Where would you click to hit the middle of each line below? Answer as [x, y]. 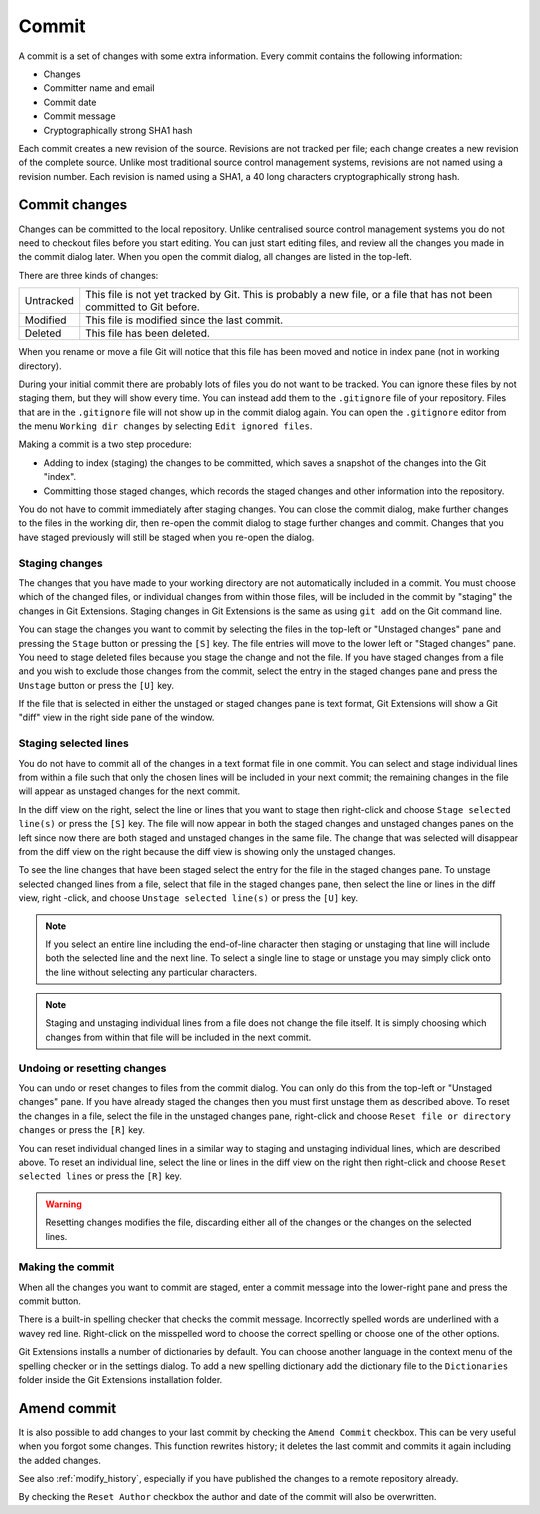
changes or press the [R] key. [81, 1130]
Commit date [70, 102]
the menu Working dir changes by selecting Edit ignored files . [165, 426]
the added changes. [60, 1460]
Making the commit [66, 1267]
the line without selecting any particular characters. [151, 972]
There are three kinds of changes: [88, 275]
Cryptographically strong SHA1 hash [118, 130]
